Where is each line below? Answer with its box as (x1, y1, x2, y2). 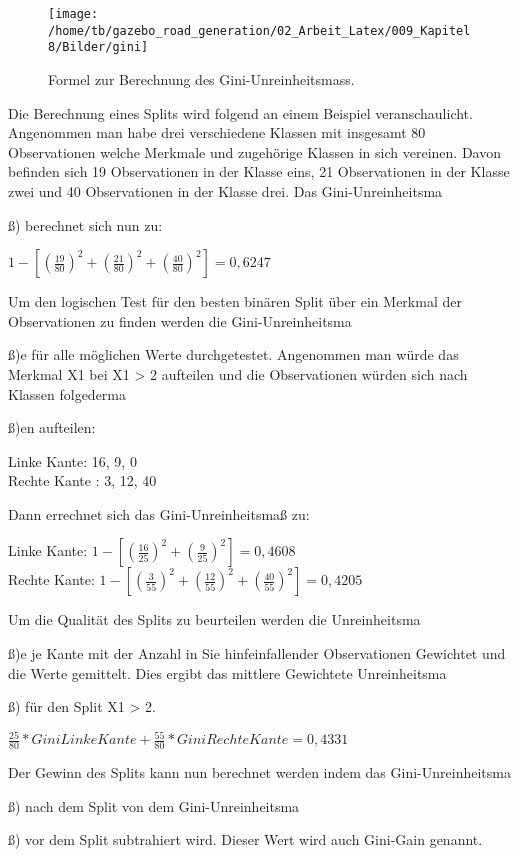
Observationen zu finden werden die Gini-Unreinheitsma (8, 310, 352, 331)
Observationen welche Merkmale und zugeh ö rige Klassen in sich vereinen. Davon (8, 141, 501, 162)
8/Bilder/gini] (48, 40, 149, 55)
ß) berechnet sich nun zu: (8, 214, 163, 235)
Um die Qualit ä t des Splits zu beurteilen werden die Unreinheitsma (8, 609, 421, 630)
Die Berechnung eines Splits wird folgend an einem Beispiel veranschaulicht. (8, 102, 473, 123)
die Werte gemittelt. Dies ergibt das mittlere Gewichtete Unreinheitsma (8, 662, 447, 683)
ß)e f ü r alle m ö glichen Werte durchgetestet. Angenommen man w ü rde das (8, 344, 459, 365)
